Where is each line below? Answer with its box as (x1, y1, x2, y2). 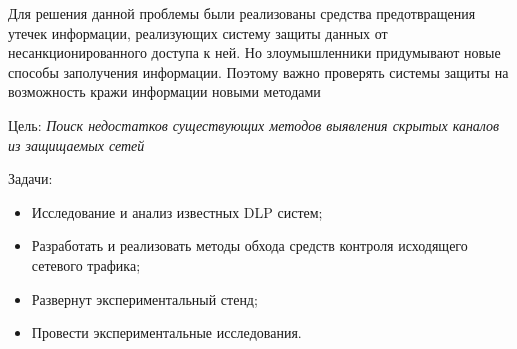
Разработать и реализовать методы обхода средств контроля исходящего (31, 235, 468, 256)
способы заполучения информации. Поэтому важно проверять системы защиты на (8, 61, 509, 82)
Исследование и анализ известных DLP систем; (31, 201, 323, 222)
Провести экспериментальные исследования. (31, 322, 302, 343)
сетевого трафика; (31, 254, 141, 275)
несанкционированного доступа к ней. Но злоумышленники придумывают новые (8, 42, 501, 63)
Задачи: (8, 168, 53, 189)
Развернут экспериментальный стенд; (31, 288, 258, 309)
